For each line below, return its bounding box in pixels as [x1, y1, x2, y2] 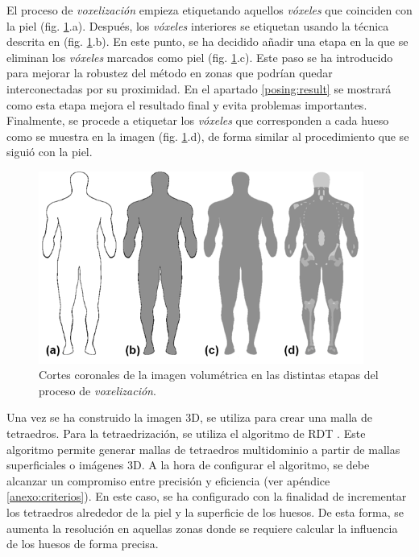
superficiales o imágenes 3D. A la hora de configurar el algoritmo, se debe [6, 456, 370, 473]
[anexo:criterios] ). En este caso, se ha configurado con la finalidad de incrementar [6, 488, 407, 505]
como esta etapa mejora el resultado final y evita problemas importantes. [6, 96, 367, 113]
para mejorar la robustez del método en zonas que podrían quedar [6, 64, 333, 81]
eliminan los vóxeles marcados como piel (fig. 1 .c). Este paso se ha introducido [6, 48, 393, 65]
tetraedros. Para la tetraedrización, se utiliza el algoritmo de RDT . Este [6, 424, 366, 441]
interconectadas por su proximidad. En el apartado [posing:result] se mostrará [6, 80, 392, 97]
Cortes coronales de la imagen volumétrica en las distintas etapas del [39, 366, 379, 383]
